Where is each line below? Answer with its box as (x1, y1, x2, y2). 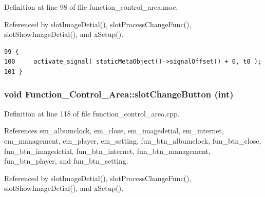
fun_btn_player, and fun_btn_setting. (4, 155, 128, 166)
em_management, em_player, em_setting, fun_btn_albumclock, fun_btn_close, (4, 135, 261, 146)
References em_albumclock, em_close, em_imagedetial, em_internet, (4, 125, 224, 136)
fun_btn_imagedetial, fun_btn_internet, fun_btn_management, (4, 145, 211, 156)
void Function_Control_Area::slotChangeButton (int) (4, 88, 234, 101)
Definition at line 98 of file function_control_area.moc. (4, 2, 178, 12)
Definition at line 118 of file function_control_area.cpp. (4, 108, 180, 119)
